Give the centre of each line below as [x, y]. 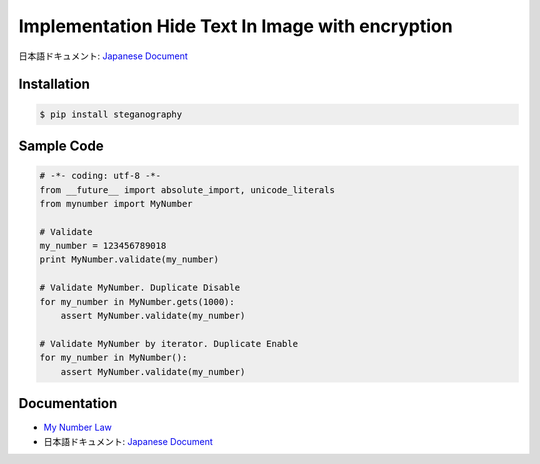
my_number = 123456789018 [103, 246]
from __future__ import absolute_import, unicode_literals [187, 189]
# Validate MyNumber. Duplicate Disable [139, 288]
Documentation [68, 403]
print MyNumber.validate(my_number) [129, 259]
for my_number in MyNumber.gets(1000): [137, 301]
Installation [54, 84]
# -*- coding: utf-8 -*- [100, 176]
